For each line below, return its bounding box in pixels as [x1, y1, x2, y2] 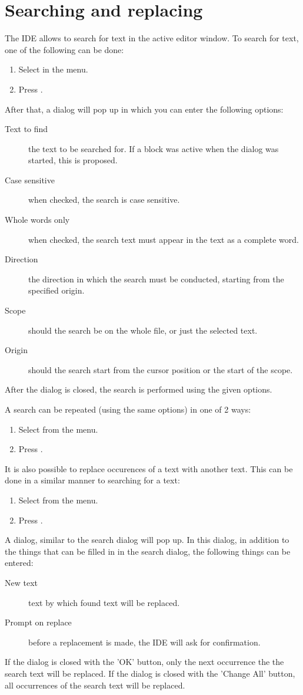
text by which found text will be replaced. [28, 596, 180, 608]
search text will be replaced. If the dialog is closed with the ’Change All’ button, [5, 667, 295, 679]
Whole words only [5, 213, 70, 226]
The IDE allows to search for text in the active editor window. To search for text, [5, 32, 299, 44]
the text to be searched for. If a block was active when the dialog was [28, 142, 279, 154]
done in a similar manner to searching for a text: [5, 474, 180, 486]
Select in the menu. [18, 63, 88, 75]
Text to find [5, 123, 48, 135]
